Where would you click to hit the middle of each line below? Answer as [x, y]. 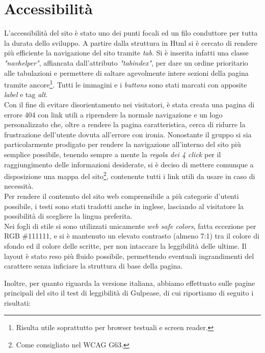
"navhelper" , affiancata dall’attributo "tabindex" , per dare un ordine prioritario [126, 62]
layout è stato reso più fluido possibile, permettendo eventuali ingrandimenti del [129, 256]
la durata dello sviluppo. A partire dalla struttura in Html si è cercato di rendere [131, 42]
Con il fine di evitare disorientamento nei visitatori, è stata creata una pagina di [129, 104]
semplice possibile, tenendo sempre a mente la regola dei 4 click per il [113, 154]
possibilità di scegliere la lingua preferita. [68, 216]
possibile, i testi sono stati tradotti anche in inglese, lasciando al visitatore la [124, 206]
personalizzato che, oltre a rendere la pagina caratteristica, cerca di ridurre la [125, 124]
